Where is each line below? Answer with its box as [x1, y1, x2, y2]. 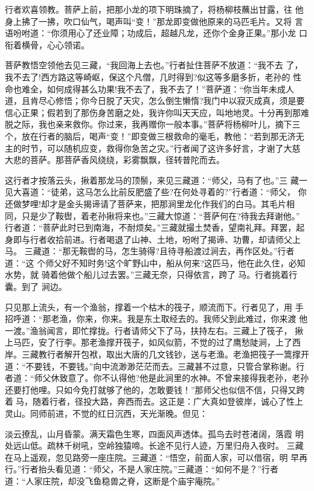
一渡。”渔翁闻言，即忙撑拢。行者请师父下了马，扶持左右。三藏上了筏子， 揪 [5, 324, 304, 336]
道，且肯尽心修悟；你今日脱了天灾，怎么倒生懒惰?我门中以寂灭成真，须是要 [5, 94, 305, 107]
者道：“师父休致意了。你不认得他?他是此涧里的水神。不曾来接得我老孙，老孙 [5, 371, 309, 384]
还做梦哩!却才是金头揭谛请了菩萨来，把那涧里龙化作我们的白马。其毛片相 [5, 197, 295, 210]
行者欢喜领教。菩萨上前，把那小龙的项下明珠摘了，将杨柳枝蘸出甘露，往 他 [5, 3, 304, 15]
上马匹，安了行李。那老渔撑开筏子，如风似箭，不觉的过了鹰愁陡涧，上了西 [5, 336, 301, 348]
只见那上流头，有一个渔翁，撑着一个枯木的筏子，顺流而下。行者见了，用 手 [5, 300, 304, 313]
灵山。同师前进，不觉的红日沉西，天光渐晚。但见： [5, 407, 208, 419]
